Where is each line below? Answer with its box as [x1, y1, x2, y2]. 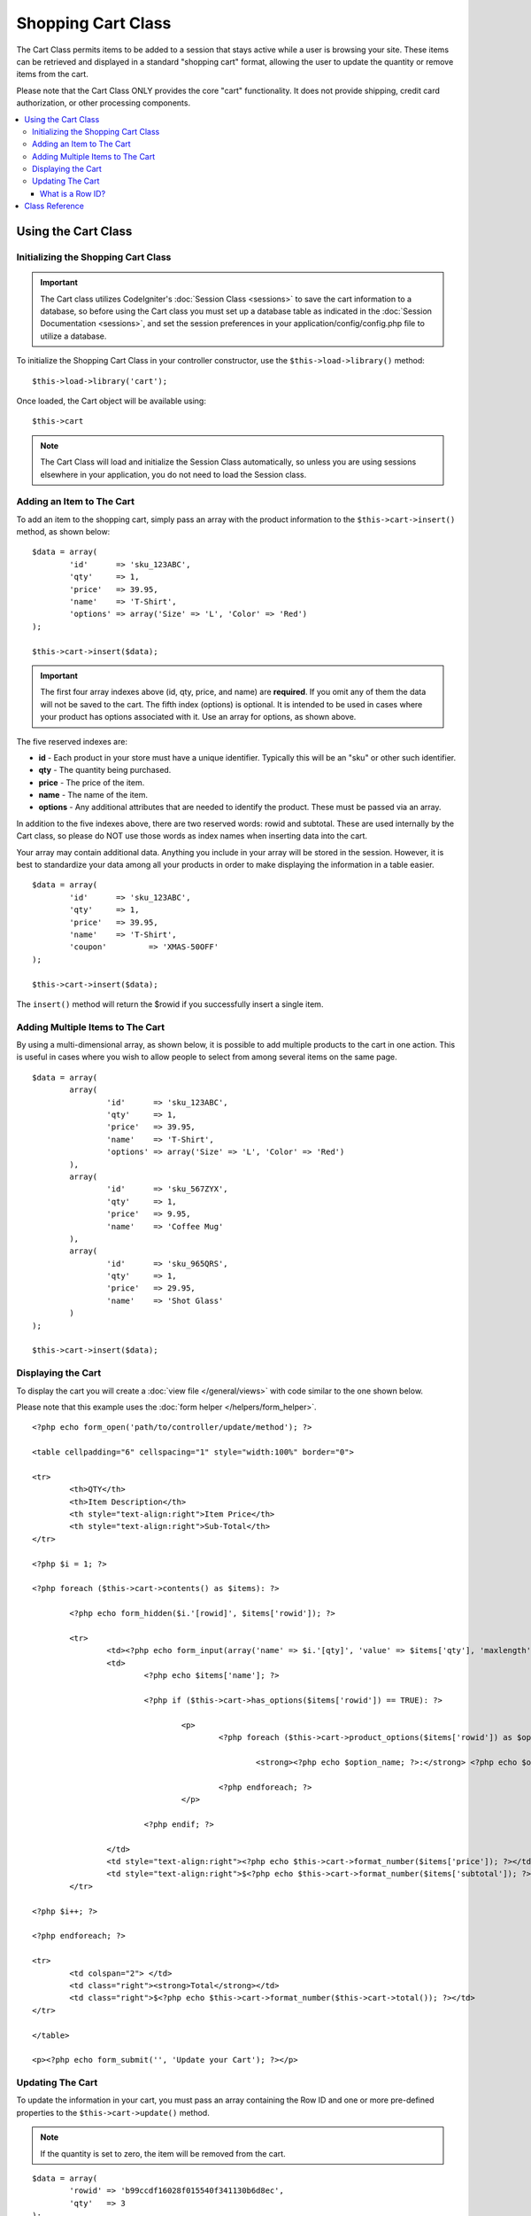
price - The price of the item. [38, 776, 145, 788]
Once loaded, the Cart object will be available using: [16, 395, 207, 406]
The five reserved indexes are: [16, 736, 128, 746]
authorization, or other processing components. [16, 98, 190, 108]
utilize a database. [40, 331, 107, 341]
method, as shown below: [16, 527, 111, 537]
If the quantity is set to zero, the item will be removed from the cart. [40, 2148, 287, 2158]
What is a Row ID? [40, 188, 106, 199]
